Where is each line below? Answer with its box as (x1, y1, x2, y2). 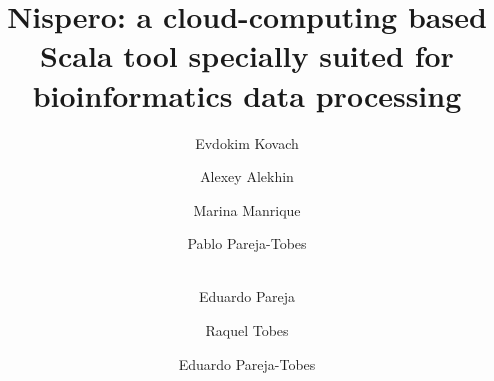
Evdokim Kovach (195, 132, 299, 153)
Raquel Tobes (205, 320, 289, 341)
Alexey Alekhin (200, 166, 294, 187)
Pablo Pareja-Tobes (187, 233, 307, 254)
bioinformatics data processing (32, 74, 462, 115)
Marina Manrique (193, 199, 301, 220)
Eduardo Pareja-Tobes (178, 353, 316, 374)
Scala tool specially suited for (40, 35, 454, 76)
